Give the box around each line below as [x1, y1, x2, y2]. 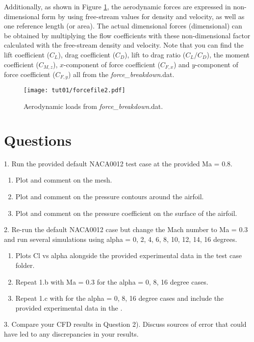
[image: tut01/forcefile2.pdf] [24, 87, 126, 94]
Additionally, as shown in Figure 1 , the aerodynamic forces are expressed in [4, 1, 231, 11]
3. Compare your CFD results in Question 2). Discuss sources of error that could [4, 319, 247, 329]
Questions [4, 130, 72, 150]
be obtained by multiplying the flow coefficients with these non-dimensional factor [4, 30, 251, 40]
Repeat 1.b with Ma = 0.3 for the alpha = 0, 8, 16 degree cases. [15, 276, 208, 287]
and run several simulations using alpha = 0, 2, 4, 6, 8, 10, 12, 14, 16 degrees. [4, 234, 237, 244]
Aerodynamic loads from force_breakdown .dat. [24, 101, 163, 111]
